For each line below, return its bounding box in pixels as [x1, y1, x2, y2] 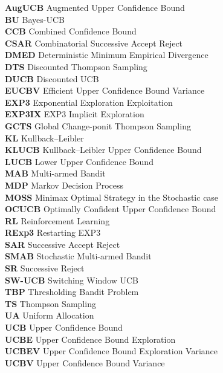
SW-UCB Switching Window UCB [5, 273, 139, 286]
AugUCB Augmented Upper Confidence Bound [5, 1, 185, 13]
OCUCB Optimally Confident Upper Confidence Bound [5, 203, 216, 215]
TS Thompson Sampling [5, 297, 96, 310]
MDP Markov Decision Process [5, 178, 124, 191]
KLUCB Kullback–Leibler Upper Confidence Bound [5, 143, 202, 156]
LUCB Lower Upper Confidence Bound [5, 155, 154, 167]
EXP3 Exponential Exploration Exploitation [5, 96, 173, 108]
